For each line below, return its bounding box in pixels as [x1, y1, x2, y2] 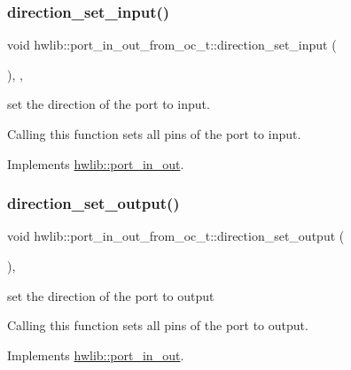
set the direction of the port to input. [7, 95, 210, 113]
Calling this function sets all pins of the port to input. [7, 125, 301, 143]
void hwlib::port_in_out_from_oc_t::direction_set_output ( [7, 227, 345, 245]
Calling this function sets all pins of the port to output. [7, 316, 308, 335]
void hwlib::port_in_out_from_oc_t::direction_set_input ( [7, 35, 337, 54]
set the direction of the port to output [7, 286, 214, 304]
